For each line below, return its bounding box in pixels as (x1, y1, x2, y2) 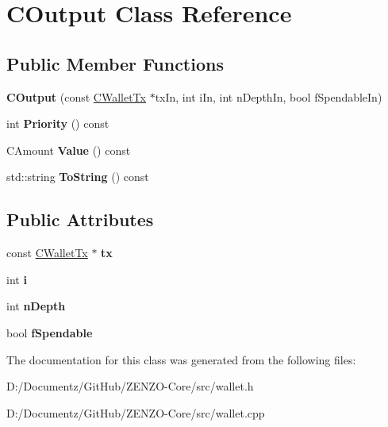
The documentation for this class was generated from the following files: (6, 351, 356, 367)
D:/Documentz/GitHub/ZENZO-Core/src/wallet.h (6, 378, 254, 394)
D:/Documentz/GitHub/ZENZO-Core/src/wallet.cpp (6, 404, 265, 421)
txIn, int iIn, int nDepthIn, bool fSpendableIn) (155, 88, 382, 105)
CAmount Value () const (6, 141, 131, 158)
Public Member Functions (6, 51, 224, 75)
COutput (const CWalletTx (6, 88, 146, 105)
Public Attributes (6, 207, 154, 232)
